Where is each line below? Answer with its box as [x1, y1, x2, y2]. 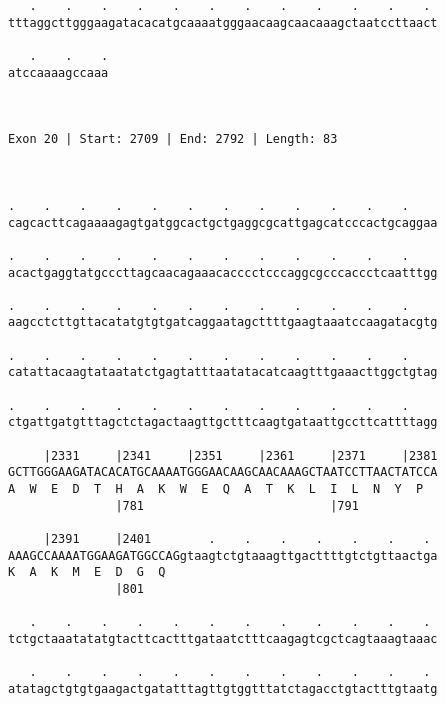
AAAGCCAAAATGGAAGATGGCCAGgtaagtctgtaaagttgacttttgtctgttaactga [8, 548, 438, 563]
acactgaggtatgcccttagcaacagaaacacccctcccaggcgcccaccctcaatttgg [8, 265, 438, 280]
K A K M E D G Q [8, 565, 166, 580]
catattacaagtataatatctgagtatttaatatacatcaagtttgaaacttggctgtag [8, 365, 438, 380]
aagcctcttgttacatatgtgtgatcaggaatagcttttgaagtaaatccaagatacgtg [8, 315, 438, 330]
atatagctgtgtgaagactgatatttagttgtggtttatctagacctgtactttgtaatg [8, 681, 438, 696]
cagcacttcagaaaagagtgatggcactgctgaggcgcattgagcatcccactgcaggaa [8, 215, 438, 230]
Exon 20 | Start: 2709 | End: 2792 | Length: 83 [8, 132, 338, 147]
